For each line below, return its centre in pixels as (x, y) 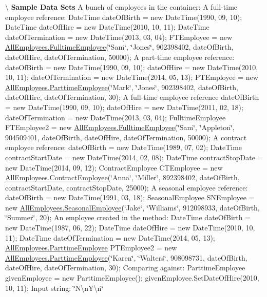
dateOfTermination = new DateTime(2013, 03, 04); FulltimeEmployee (116, 117)
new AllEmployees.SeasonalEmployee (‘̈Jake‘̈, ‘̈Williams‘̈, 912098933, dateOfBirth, (132, 207)
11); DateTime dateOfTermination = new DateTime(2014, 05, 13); (110, 237)
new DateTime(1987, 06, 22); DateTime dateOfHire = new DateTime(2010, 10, (130, 228)
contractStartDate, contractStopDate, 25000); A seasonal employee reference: (127, 187)
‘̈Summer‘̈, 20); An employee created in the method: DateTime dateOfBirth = (128, 217)
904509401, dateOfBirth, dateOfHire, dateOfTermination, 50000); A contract (126, 137)
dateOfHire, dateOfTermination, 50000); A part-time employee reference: (120, 57)
